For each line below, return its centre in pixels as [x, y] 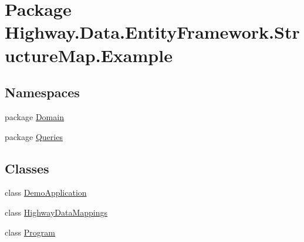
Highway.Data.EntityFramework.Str [152, 32]
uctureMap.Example [89, 55]
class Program [30, 232]
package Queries [34, 136]
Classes [27, 168]
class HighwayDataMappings [56, 212]
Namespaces [42, 92]
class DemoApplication [46, 192]
